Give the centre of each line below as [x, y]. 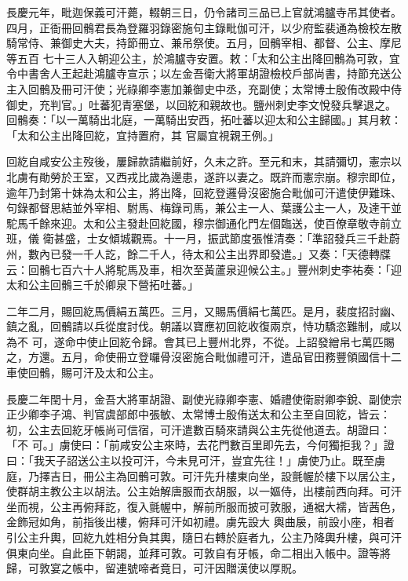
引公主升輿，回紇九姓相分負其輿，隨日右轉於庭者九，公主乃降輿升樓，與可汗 [204, 537]
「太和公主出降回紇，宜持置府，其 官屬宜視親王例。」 [143, 135]
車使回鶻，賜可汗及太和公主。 [83, 373]
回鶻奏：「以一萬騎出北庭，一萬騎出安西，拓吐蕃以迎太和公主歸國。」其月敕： [204, 120]
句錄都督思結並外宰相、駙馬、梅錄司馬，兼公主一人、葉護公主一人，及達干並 [204, 208]
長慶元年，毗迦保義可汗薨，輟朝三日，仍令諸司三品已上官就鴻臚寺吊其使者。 [204, 12]
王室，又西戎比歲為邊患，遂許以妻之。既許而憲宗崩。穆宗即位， [237, 176]
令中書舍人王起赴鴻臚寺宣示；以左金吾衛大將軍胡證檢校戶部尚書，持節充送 [199, 73]
